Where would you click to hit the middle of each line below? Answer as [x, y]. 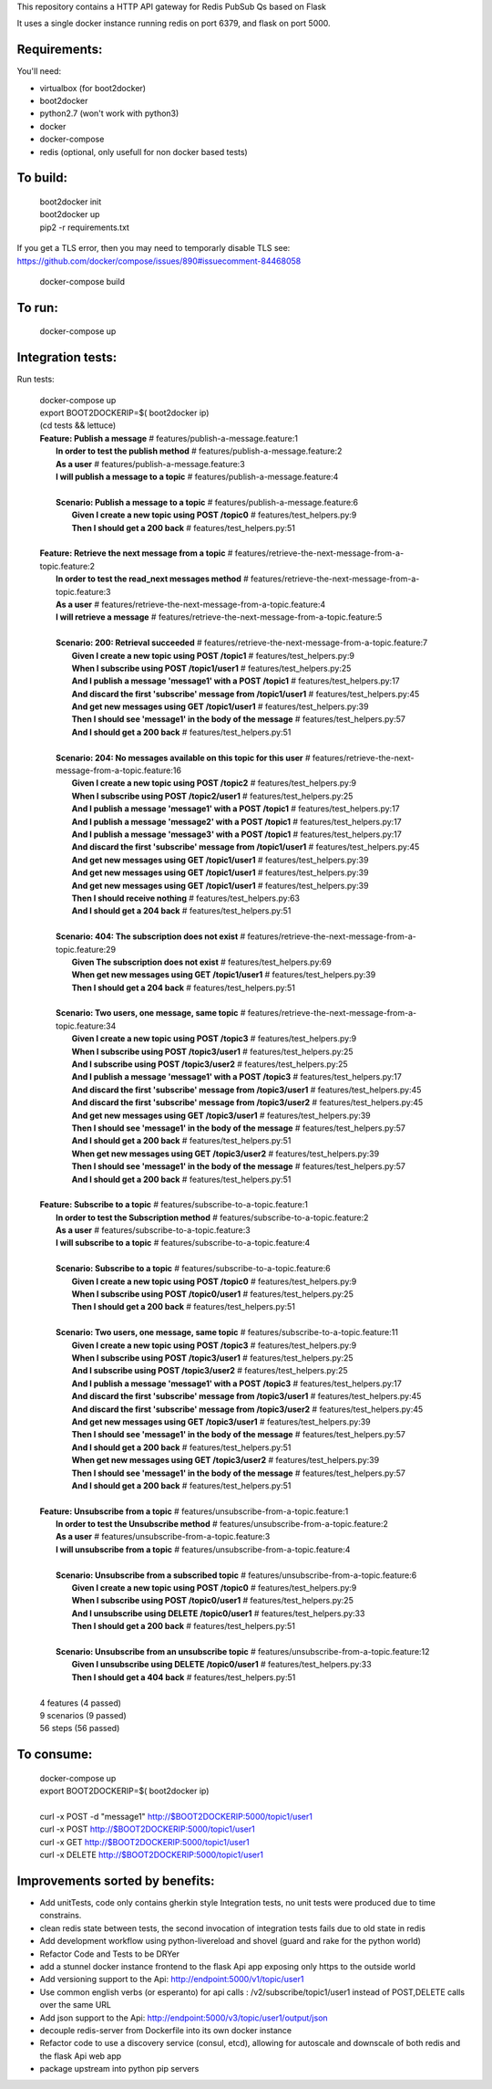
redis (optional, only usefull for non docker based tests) [143, 151]
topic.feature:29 [86, 949]
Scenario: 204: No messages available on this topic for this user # [183, 757]
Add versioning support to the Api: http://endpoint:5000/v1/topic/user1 [172, 1979]
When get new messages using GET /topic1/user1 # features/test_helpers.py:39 [224, 975]
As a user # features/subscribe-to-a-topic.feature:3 [153, 1230]
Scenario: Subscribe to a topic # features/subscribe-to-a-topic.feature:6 [194, 1269]
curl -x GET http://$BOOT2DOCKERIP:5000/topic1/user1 [144, 1842]
